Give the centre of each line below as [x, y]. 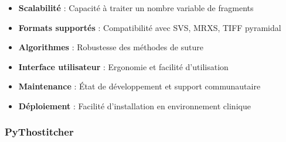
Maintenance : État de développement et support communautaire [139, 86]
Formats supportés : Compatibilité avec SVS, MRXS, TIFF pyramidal [150, 27]
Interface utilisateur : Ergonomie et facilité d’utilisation [123, 66]
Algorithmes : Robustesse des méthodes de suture [111, 47]
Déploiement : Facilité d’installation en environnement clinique [135, 105]
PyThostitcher [39, 132]
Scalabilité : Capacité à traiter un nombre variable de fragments [136, 8]
